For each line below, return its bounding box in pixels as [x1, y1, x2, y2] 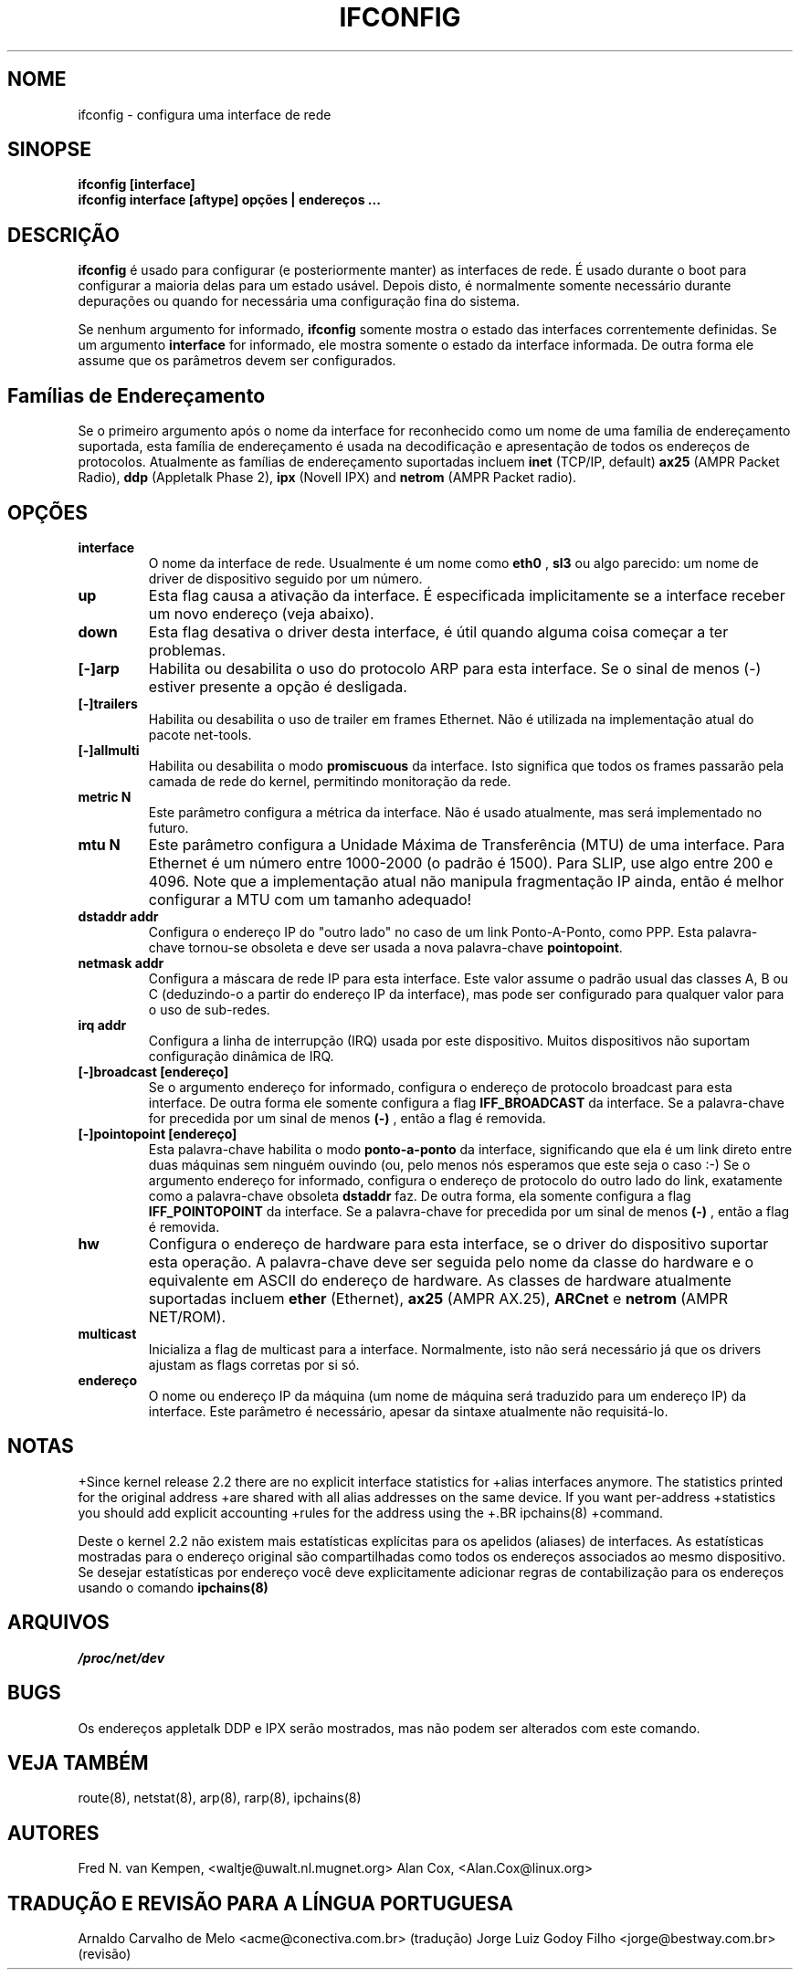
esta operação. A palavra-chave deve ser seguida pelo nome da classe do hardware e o [148, 1252, 754, 1271]
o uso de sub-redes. [148, 1001, 270, 1017]
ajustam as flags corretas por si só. [148, 1356, 360, 1372]
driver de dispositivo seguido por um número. [148, 570, 423, 586]
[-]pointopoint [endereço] [78, 1125, 237, 1141]
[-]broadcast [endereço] [78, 1063, 229, 1079]
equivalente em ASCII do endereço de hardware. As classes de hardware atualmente [148, 1270, 732, 1289]
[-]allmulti [78, 741, 140, 758]
